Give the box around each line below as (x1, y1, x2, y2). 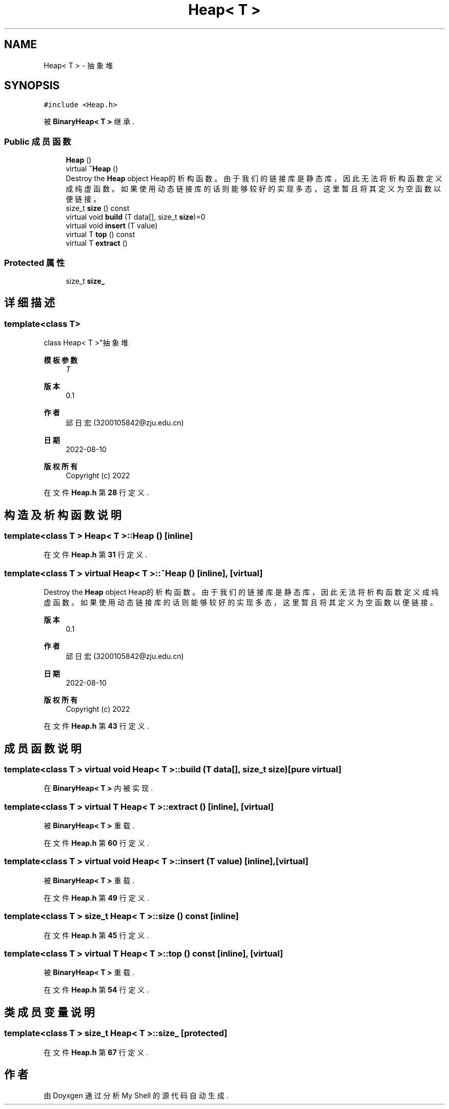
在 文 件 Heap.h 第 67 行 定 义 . (44, 1047, 149, 1057)
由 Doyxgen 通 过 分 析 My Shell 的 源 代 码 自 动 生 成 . (44, 1091, 229, 1100)
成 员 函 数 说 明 (4, 742, 81, 755)
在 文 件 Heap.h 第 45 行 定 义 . (44, 930, 149, 940)
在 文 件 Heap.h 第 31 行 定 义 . (44, 550, 148, 559)
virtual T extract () (66, 239, 128, 248)
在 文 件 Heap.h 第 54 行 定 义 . (44, 985, 149, 995)
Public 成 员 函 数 (4, 136, 71, 147)
